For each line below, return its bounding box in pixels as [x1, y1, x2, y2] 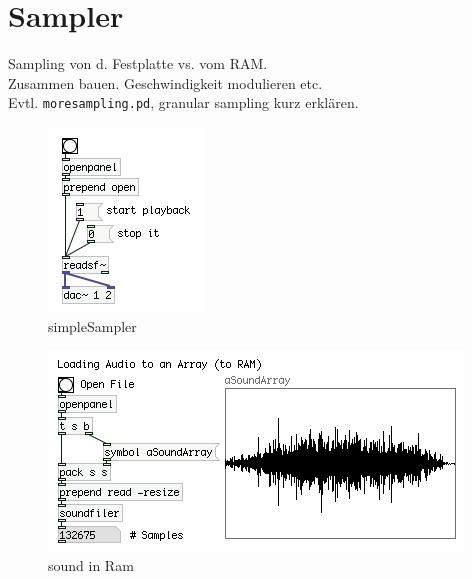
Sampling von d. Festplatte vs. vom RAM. [8, 53, 268, 74]
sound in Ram [48, 554, 134, 575]
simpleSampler [48, 315, 137, 336]
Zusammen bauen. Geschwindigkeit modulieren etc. [8, 72, 323, 93]
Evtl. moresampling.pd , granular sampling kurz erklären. [8, 92, 359, 113]
